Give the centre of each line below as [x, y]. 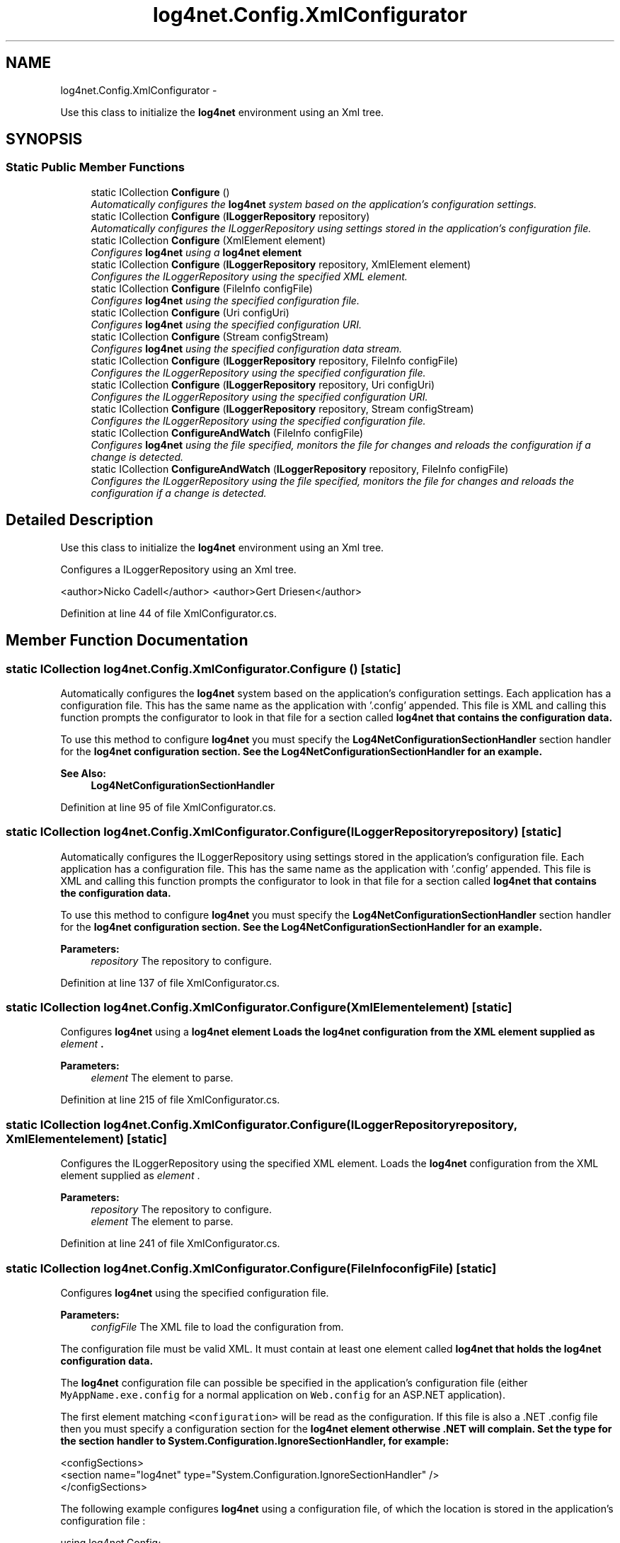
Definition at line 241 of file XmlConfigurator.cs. [170, 1244]
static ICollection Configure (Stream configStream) [210, 336]
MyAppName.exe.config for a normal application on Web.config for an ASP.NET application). [283, 1394]
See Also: [83, 773]
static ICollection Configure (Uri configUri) [190, 312]
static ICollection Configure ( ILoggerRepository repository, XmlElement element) [281, 264]
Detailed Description [80, 520]
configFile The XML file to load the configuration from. [217, 1326]
